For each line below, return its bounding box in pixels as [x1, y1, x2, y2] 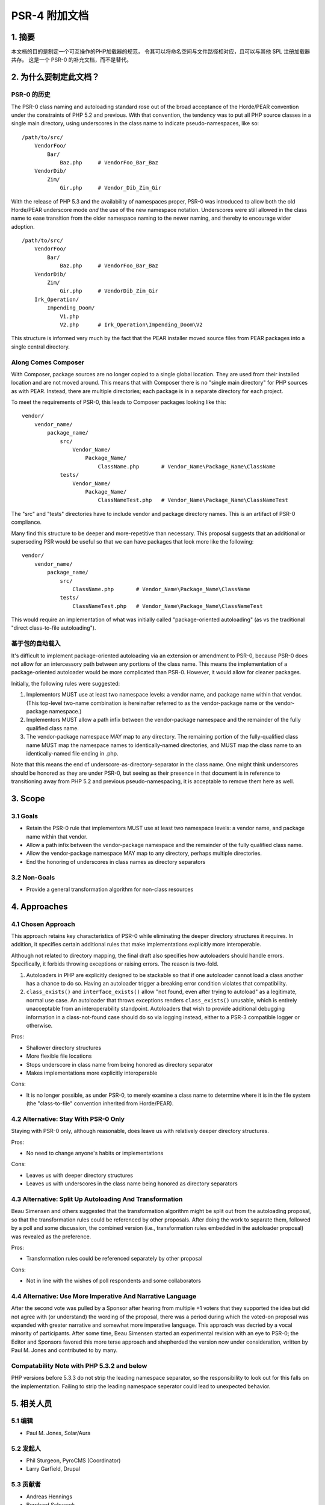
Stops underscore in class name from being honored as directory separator [26, 1061, 213, 1068]
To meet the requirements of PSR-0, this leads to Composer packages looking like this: [11, 399, 227, 406]
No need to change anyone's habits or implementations [26, 1150, 164, 1157]
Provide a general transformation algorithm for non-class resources [26, 886, 194, 893]
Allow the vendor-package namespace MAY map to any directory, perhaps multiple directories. [26, 849, 262, 857]
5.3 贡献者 [11, 1480, 42, 1489]
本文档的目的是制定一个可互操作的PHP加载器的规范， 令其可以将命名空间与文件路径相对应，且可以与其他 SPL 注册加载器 [11, 48, 310, 55]
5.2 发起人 [11, 1444, 42, 1453]
